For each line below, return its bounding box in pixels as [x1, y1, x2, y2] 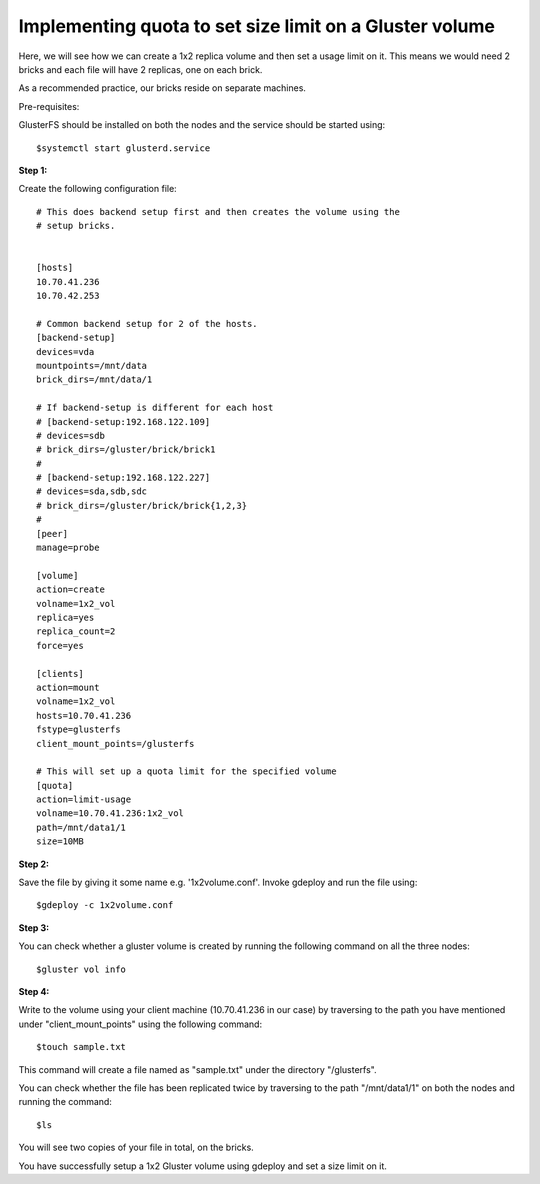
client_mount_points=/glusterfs [36, 738, 195, 749]
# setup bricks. [36, 220, 116, 232]
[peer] [36, 528, 69, 539]
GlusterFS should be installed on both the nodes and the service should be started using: [18, 119, 386, 131]
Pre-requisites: [18, 100, 80, 112]
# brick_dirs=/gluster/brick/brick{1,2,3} [36, 500, 248, 511]
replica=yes [36, 612, 95, 623]
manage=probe [36, 542, 100, 554]
